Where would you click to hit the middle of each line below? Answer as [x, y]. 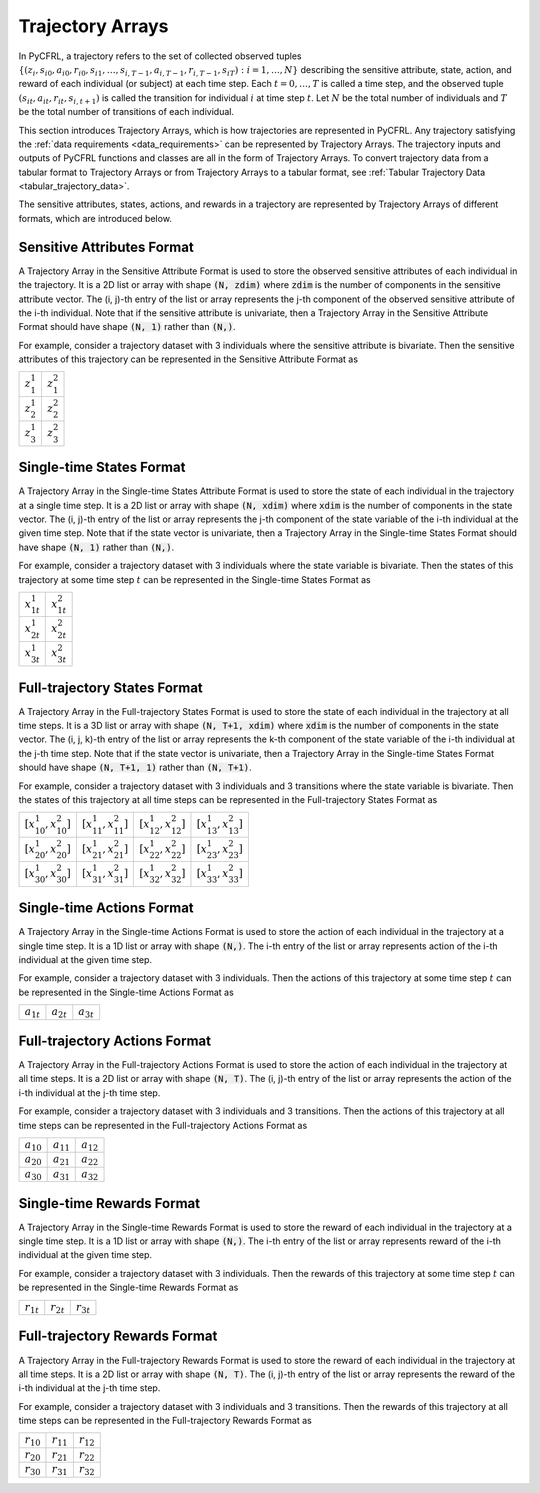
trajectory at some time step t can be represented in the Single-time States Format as [194, 579]
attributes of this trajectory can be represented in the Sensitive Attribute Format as [188, 359]
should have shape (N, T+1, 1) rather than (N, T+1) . [135, 767]
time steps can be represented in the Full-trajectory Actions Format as [163, 1125]
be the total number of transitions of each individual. [126, 112]
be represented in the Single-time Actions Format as [126, 992]
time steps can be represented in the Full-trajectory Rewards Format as [165, 1421]
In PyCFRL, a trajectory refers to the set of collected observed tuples [160, 56]
